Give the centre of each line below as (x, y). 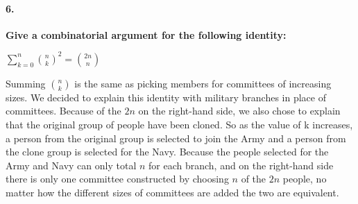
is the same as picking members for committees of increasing (203, 83)
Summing (26, 83)
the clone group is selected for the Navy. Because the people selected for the (167, 152)
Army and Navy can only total (71, 165)
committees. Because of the (63, 111)
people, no (305, 179)
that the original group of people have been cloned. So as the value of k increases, (179, 125)
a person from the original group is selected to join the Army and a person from (176, 138)
